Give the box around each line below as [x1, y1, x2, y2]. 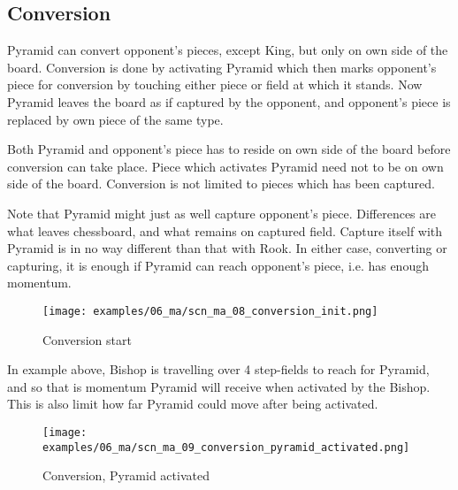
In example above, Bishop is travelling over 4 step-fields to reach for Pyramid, [7, 360, 430, 379]
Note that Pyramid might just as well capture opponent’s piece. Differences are [7, 203, 436, 222]
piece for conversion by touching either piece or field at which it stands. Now [7, 75, 423, 94]
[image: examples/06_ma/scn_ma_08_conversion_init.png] [42, 304, 378, 318]
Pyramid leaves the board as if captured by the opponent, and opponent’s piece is [7, 92, 451, 111]
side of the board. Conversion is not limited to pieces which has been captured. [7, 174, 435, 193]
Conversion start [42, 330, 132, 348]
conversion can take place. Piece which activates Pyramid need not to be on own [7, 157, 444, 175]
